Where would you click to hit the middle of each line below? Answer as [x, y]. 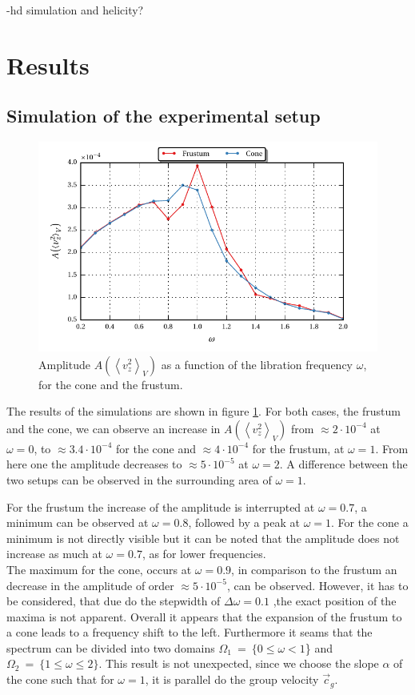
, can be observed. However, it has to [317, 585]
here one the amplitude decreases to [94, 464]
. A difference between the [343, 464]
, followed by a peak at [244, 522]
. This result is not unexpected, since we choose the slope [239, 663]
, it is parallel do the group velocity [232, 679]
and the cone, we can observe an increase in [114, 428]
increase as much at [54, 554]
